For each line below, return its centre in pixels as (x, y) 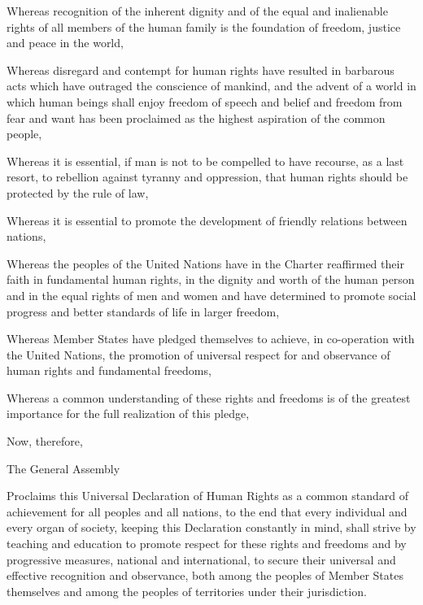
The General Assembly (63, 468)
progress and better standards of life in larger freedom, (143, 311)
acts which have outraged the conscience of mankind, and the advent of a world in (211, 86)
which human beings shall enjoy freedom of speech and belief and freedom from (205, 101)
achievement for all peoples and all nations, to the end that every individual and (207, 511)
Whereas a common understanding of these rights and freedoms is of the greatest (209, 397)
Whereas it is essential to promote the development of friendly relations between (207, 220)
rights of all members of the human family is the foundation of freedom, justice (204, 26)
